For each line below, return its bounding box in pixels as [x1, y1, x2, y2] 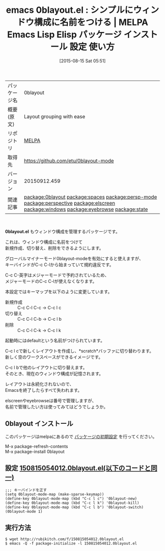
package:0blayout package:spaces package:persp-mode [24, 193, 157, 200]
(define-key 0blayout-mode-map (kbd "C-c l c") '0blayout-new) [5, 496, 137, 501]
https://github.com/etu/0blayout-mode [24, 157, 114, 164]
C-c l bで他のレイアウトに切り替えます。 [5, 364, 87, 370]
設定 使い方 [69, 41, 115, 53]
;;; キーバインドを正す [5, 487, 47, 493]
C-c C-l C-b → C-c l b [17, 316, 62, 322]
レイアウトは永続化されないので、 [5, 381, 74, 387]
